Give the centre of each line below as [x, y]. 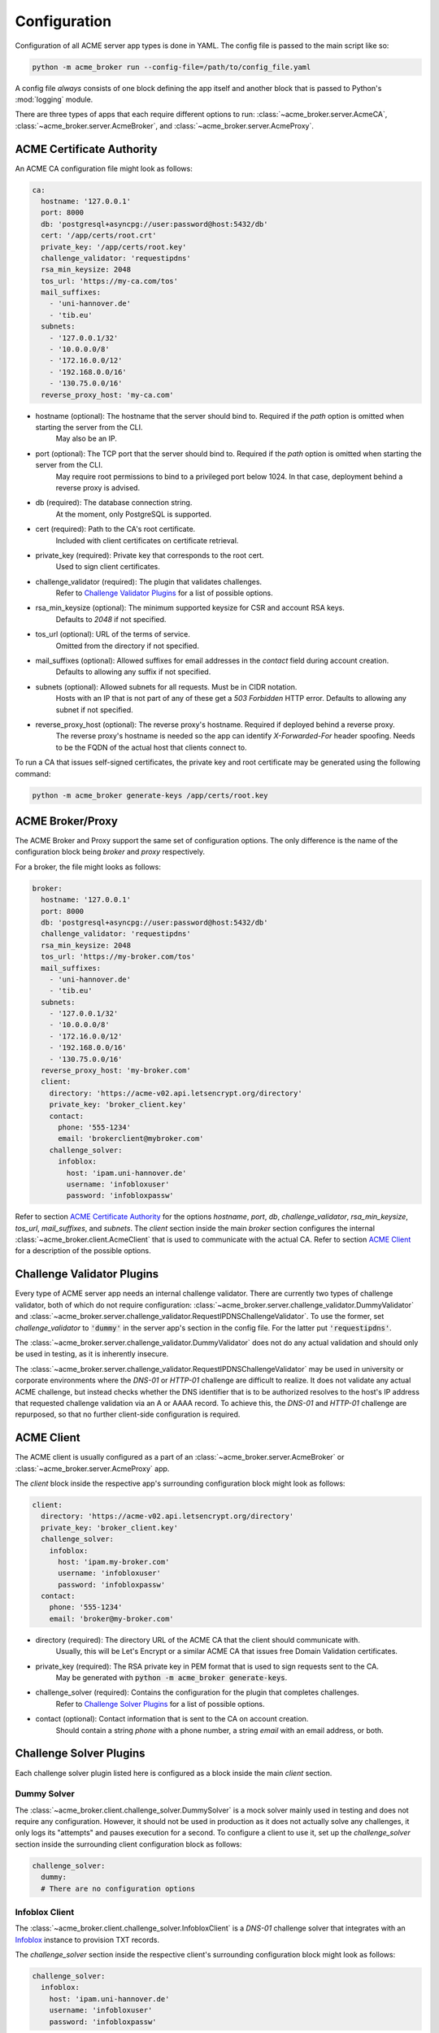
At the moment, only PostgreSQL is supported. [133, 514]
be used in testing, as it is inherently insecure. [92, 1354]
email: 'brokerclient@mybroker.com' [131, 1139]
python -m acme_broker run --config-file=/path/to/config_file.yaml [172, 67]
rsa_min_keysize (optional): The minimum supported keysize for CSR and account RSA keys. [190, 608]
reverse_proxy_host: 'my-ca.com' [107, 395]
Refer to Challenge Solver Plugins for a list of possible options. [160, 1704]
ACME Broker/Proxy [66, 821]
